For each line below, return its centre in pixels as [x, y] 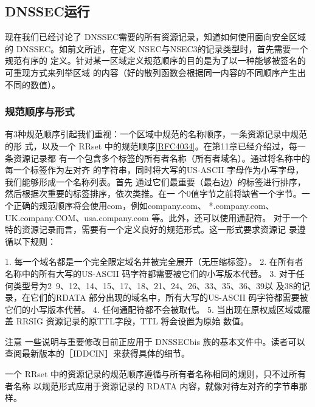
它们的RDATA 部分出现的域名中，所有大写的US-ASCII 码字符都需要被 [169, 297]
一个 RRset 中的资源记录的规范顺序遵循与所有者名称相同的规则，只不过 [147, 374]
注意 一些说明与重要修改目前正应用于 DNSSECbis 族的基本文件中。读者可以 [155, 341]
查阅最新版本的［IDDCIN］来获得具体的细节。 [98, 353]
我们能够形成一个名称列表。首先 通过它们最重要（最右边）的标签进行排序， [155, 181]
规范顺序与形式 [40, 111]
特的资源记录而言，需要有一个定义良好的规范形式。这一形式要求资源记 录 [151, 229]
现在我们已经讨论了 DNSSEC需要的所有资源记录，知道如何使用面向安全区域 [156, 37]
